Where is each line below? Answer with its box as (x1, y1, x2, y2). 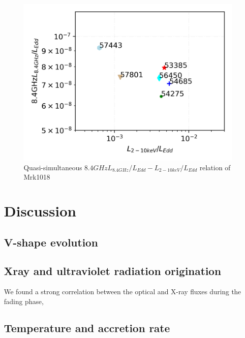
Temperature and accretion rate (4, 320, 170, 335)
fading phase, (4, 296, 44, 306)
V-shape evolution (4, 234, 98, 249)
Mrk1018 (24, 172, 50, 182)
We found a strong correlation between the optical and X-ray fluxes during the (4, 286, 241, 297)
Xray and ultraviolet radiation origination (4, 263, 221, 278)
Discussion (4, 200, 76, 220)
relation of (199, 162, 231, 172)
